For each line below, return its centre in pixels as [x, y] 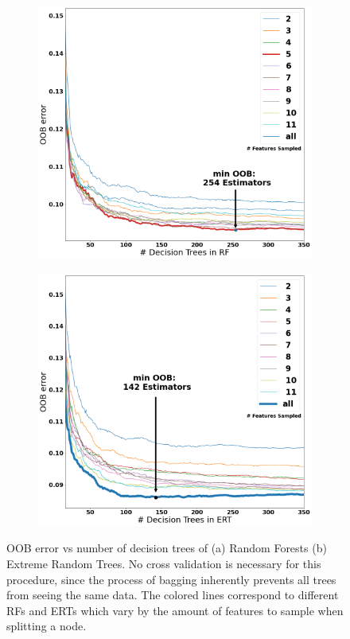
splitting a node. [47, 626]
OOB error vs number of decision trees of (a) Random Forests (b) [167, 548]
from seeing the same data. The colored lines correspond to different [173, 595]
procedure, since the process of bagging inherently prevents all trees [171, 579]
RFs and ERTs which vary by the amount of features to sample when [175, 610]
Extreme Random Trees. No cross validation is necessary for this [164, 564]
